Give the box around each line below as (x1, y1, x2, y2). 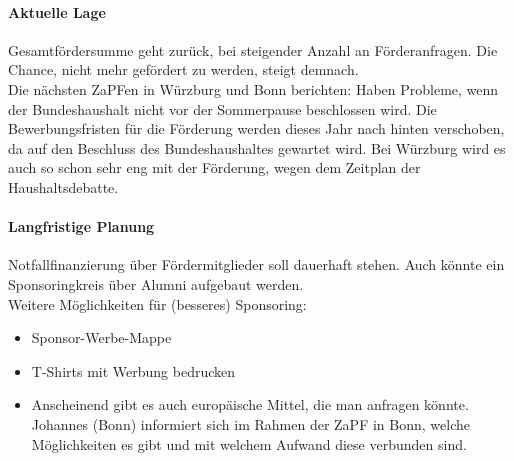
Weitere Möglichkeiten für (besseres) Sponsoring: (8, 293, 307, 314)
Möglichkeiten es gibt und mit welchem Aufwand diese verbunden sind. (31, 433, 467, 454)
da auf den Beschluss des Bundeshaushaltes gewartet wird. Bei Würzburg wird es (8, 137, 506, 158)
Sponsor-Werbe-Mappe (31, 327, 172, 348)
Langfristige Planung (8, 216, 155, 237)
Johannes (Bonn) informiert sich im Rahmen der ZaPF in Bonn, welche (31, 413, 470, 434)
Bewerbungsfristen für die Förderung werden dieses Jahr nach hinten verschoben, (8, 118, 505, 139)
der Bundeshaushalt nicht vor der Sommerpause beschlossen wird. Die (8, 98, 437, 119)
